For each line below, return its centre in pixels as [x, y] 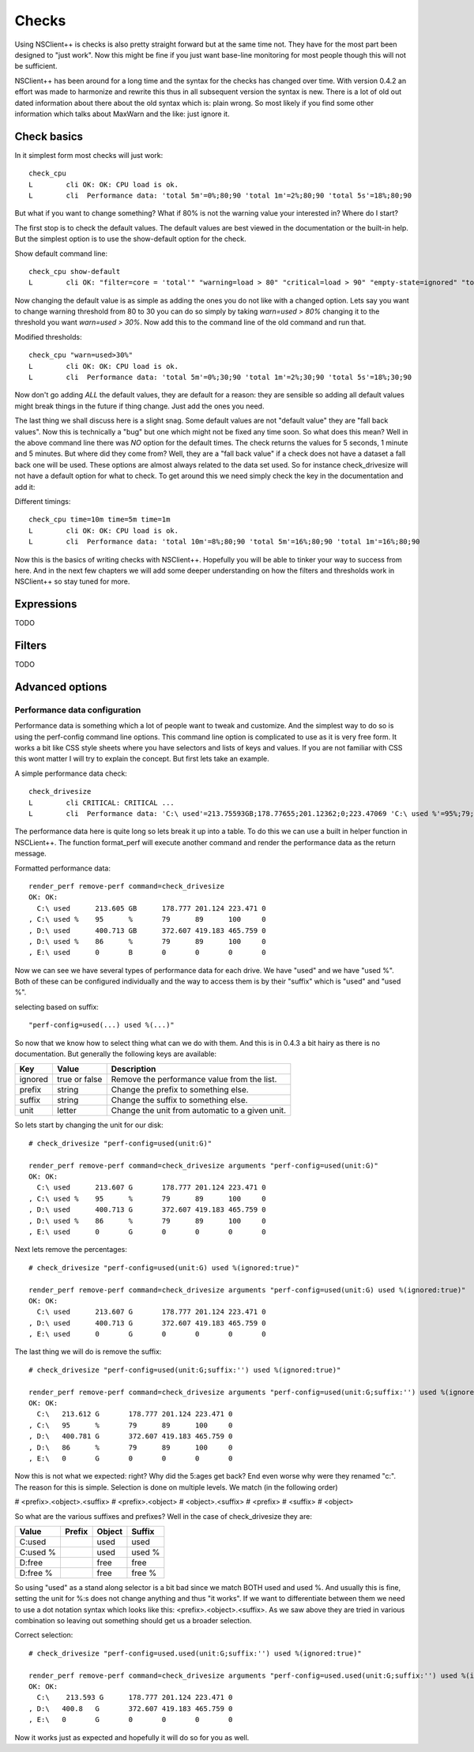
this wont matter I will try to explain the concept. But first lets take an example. [142, 759]
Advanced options [61, 687]
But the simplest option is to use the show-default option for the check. [130, 239]
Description [134, 1069]
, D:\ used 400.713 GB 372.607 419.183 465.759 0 [147, 931]
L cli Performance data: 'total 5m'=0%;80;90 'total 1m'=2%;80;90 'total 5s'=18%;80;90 [220, 195]
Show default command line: [61, 254]
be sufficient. [36, 66]
